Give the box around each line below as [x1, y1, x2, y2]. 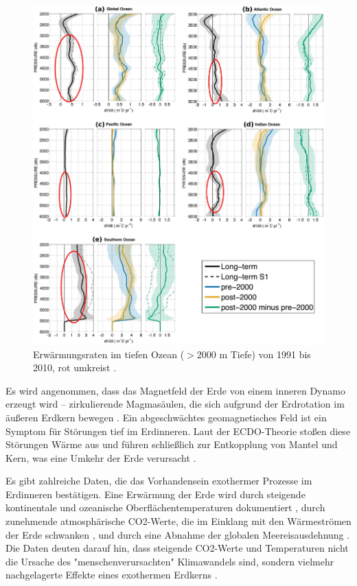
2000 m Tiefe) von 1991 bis [196, 347, 311, 361]
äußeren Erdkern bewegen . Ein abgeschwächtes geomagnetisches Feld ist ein [5, 410, 327, 424]
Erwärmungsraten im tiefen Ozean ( [33, 347, 185, 361]
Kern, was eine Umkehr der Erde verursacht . [5, 450, 196, 465]
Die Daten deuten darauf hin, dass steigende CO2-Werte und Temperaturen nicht [5, 541, 349, 555]
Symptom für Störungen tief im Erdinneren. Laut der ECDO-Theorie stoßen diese [5, 423, 351, 438]
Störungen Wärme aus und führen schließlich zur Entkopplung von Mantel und [5, 437, 338, 452]
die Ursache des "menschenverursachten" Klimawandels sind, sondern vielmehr [5, 554, 334, 568]
